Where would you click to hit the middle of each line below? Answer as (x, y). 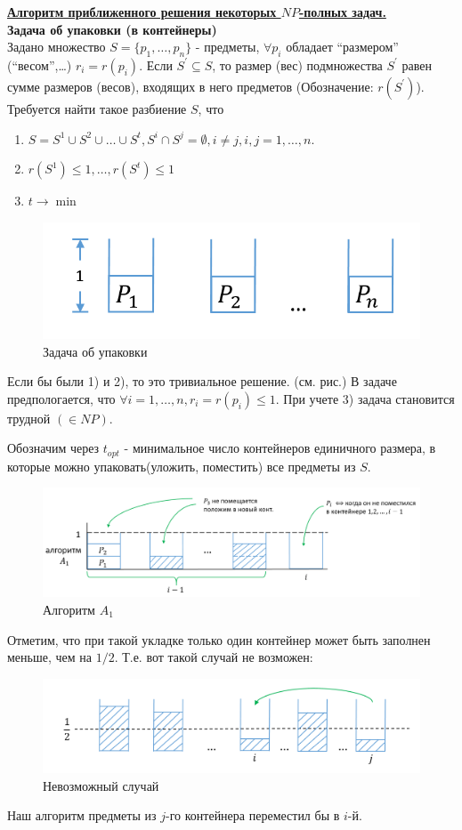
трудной (29, 418)
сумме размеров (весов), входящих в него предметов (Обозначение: (190, 86)
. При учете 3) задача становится (365, 398)
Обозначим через (53, 448)
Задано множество (57, 47)
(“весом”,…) (40, 64)
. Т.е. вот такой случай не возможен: (214, 657)
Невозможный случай (101, 785)
